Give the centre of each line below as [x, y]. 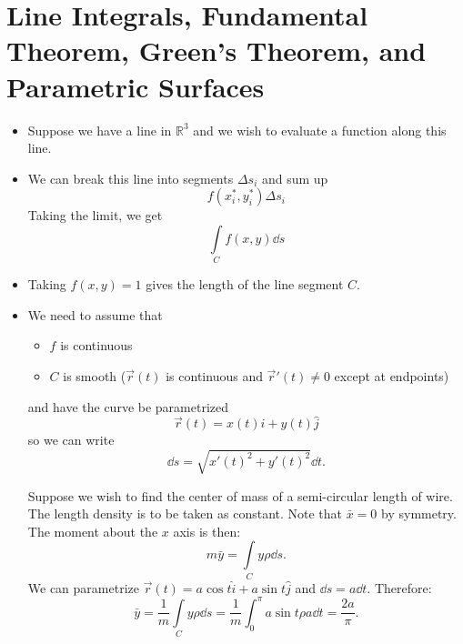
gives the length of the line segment [245, 284]
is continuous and [214, 375]
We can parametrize [83, 587]
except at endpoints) [392, 375]
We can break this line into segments [131, 178]
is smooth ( [95, 375]
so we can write [71, 440]
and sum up [295, 178]
